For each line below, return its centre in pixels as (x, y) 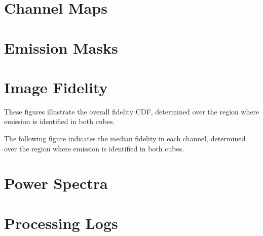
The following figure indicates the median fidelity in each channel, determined (125, 139)
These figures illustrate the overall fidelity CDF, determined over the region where (132, 111)
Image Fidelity (56, 87)
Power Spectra (56, 183)
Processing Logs (61, 223)
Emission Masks (61, 47)
